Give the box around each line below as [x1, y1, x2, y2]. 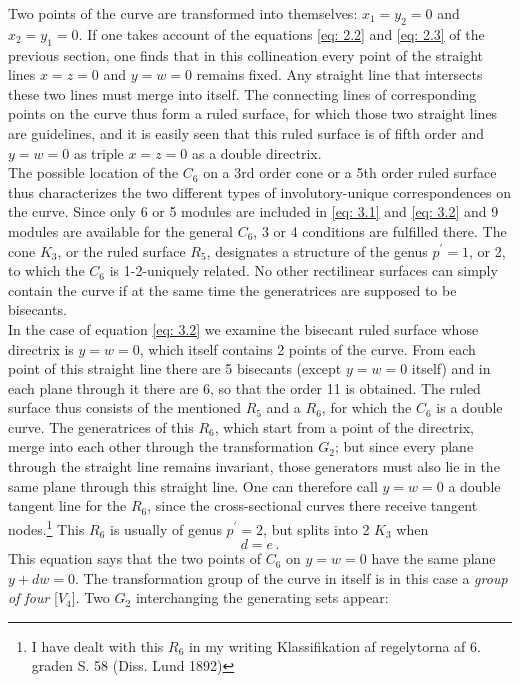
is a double [436, 397, 503, 418]
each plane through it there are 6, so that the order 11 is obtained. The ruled [8, 377, 481, 398]
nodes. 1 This [8, 515, 85, 539]
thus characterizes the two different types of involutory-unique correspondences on [8, 181, 512, 202]
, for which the [321, 397, 412, 418]
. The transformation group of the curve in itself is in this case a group [74, 567, 508, 588]
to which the [8, 260, 85, 281]
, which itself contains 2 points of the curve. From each [139, 338, 476, 359]
